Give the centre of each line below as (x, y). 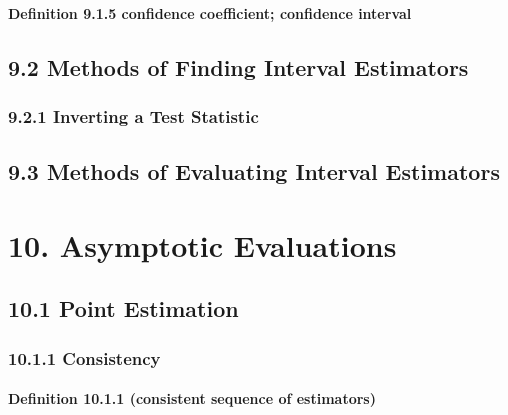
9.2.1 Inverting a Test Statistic (133, 115)
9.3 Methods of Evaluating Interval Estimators (254, 171)
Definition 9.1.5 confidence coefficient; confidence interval (210, 12)
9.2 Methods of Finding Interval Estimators (238, 66)
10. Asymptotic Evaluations (202, 244)
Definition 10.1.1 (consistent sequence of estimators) (192, 398)
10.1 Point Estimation (123, 308)
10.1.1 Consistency (84, 357)
